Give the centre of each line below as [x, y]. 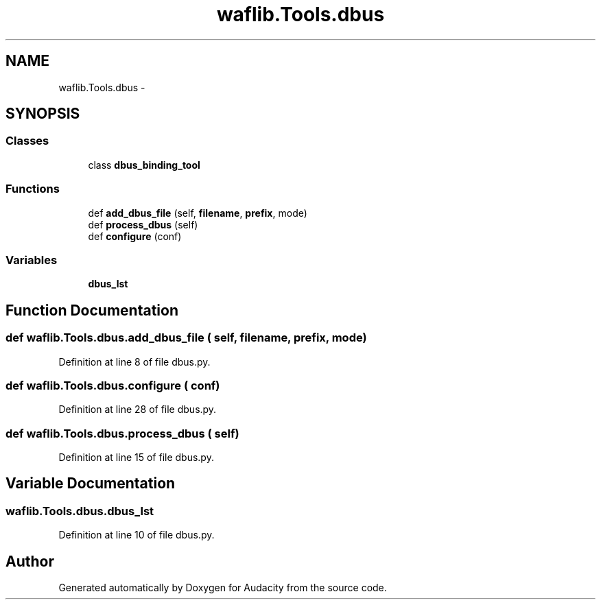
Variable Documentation [91, 484]
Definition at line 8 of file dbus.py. [134, 361]
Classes [27, 141]
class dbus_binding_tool [144, 165]
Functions [33, 189]
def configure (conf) [135, 236]
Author [30, 561]
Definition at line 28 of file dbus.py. [138, 410]
